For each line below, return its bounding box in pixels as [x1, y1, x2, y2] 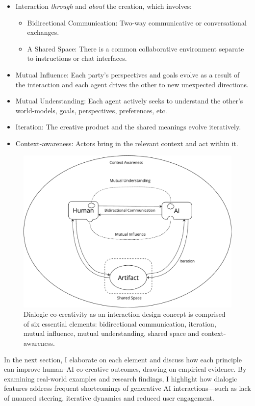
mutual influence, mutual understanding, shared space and [24, 328, 200, 338]
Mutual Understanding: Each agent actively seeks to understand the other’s [15, 96, 243, 106]
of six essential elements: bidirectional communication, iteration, [24, 318, 216, 329]
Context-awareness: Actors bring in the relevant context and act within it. [15, 138, 238, 148]
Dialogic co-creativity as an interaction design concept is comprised [24, 309, 226, 319]
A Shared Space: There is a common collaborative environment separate [27, 43, 244, 53]
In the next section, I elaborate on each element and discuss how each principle [4, 354, 242, 364]
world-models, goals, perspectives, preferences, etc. [15, 105, 167, 115]
